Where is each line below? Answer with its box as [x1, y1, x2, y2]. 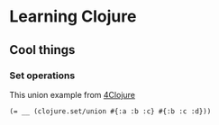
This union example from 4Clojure [9, 89, 136, 100]
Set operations [9, 69, 76, 82]
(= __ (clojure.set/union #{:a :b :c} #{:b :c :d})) [9, 106, 212, 116]
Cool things [9, 42, 76, 58]
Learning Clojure [9, 6, 137, 27]
